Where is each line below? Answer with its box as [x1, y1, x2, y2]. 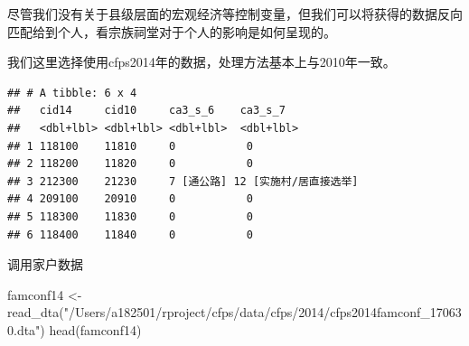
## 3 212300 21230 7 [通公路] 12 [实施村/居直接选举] [7, 174, 359, 188]
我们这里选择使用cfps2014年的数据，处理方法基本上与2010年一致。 [7, 52, 396, 71]
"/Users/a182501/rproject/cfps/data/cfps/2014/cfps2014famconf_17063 [63, 303, 462, 322]
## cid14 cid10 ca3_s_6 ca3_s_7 [7, 104, 286, 117]
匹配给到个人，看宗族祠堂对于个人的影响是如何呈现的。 [7, 22, 336, 41]
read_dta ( [7, 303, 64, 322]
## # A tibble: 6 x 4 [7, 86, 137, 99]
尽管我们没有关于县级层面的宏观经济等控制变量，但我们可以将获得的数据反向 [7, 5, 463, 23]
